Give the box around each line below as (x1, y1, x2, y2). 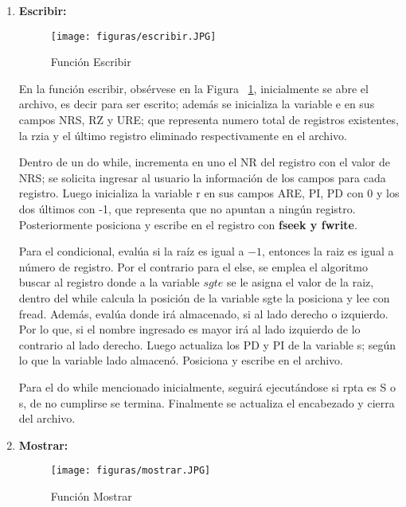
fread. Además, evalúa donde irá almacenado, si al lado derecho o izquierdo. (18, 305, 388, 322)
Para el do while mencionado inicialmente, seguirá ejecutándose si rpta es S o (18, 378, 396, 395)
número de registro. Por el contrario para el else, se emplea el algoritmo (18, 258, 368, 275)
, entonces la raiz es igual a (262, 243, 394, 259)
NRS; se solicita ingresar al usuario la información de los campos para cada (18, 169, 386, 185)
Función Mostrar (50, 487, 132, 504)
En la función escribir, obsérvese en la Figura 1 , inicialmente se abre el (18, 80, 369, 96)
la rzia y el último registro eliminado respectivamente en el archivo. (18, 127, 347, 143)
